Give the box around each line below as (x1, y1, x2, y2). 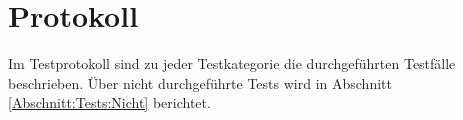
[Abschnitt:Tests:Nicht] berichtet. (8, 92, 211, 113)
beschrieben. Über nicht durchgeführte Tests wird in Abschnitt (8, 72, 392, 93)
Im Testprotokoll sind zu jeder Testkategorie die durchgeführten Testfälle (8, 53, 456, 74)
